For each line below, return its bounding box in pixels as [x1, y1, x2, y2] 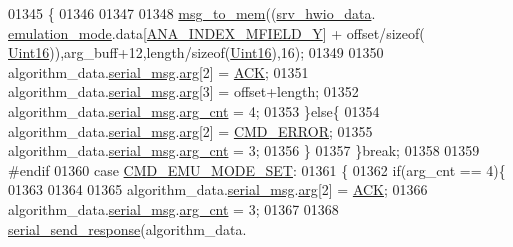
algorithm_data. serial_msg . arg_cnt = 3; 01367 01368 [8, 198, 339, 219]
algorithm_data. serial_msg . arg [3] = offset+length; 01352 [8, 81, 359, 102]
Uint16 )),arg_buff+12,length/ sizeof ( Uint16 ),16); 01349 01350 [8, 42, 384, 63]
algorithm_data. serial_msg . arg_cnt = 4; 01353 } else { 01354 [8, 100, 380, 121]
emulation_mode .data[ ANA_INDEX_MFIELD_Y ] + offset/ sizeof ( [8, 22, 425, 43]
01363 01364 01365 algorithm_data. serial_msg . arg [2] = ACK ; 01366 [8, 179, 428, 200]
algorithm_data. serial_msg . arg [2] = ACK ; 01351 [8, 61, 309, 82]
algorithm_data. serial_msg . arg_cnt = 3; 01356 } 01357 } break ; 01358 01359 [8, 140, 480, 161]
